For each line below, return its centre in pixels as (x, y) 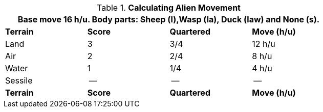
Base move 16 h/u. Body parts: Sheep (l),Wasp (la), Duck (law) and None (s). (169, 19)
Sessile (19, 80)
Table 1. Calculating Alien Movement (169, 8)
